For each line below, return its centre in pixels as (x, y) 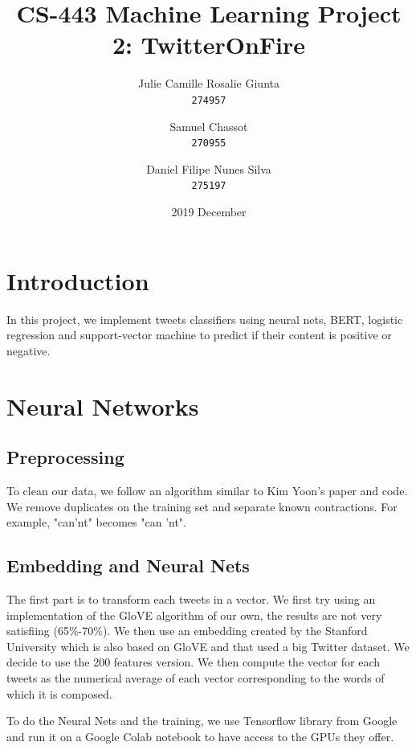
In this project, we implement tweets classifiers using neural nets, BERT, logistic (205, 319)
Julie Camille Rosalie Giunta (209, 83)
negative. (29, 350)
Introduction (78, 280)
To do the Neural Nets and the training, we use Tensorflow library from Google (202, 721)
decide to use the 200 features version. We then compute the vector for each (194, 662)
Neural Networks (103, 406)
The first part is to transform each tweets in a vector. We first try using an (191, 598)
